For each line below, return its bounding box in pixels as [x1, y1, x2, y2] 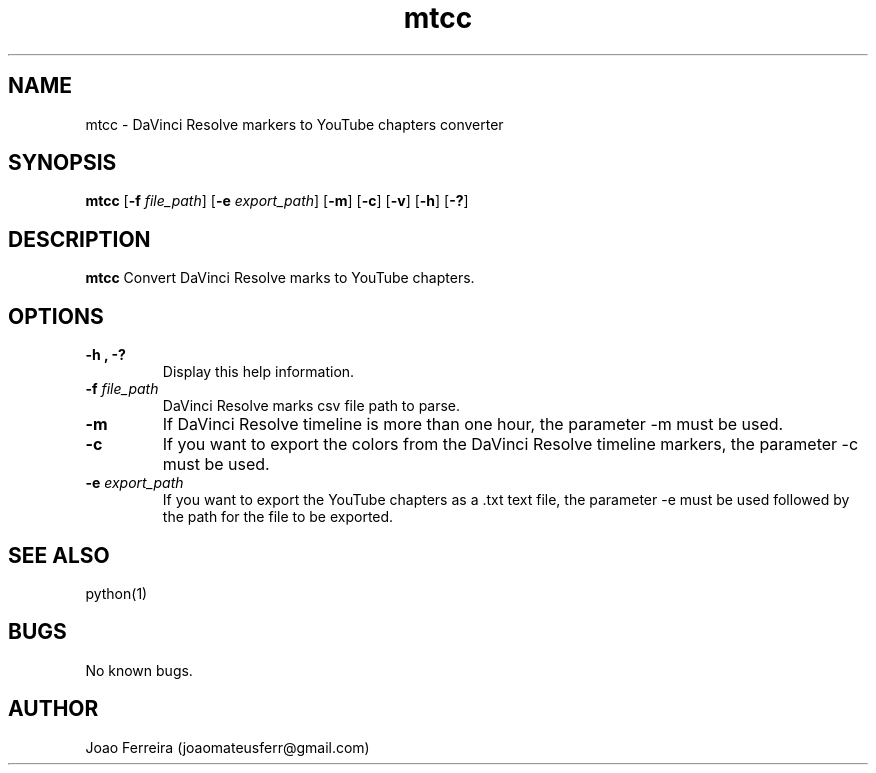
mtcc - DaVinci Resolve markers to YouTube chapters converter [85, 115, 504, 133]
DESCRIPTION [8, 226, 151, 252]
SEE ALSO [8, 542, 110, 568]
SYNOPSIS [8, 150, 117, 176]
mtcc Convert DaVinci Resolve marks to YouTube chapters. [85, 269, 475, 287]
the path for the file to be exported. [162, 508, 394, 526]
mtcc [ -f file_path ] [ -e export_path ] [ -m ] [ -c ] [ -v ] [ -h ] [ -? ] [85, 192, 469, 210]
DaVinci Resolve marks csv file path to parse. [162, 397, 461, 415]
